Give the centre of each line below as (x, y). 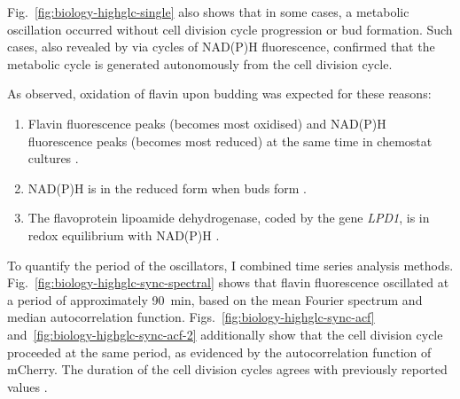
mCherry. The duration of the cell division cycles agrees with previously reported (227, 369)
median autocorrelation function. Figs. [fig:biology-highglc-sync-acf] (191, 317)
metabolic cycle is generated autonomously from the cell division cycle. (200, 63)
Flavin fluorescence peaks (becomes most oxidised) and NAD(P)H (207, 123)
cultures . (53, 158)
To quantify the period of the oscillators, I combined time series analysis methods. (230, 265)
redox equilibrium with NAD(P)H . (124, 235)
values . (27, 386)
